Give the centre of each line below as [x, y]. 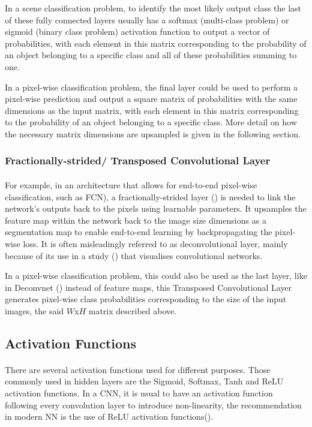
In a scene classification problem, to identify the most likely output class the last [153, 8]
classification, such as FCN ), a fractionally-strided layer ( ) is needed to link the [150, 196]
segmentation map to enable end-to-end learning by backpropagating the [139, 232]
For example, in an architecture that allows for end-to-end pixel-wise [131, 184]
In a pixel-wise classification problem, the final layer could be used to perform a [151, 87]
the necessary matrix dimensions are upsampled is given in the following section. [153, 133]
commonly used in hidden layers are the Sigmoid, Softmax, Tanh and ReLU [144, 381]
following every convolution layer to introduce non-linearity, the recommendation [153, 405]
